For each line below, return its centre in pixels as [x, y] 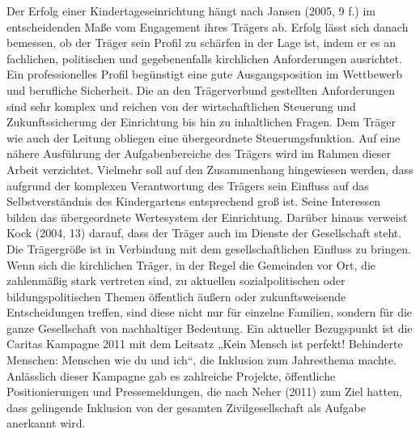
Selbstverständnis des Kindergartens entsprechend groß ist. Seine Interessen [194, 201]
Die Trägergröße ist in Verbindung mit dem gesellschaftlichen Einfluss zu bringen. [209, 248]
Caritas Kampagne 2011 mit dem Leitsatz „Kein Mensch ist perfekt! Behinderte [205, 344]
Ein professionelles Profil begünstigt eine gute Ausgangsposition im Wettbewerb [205, 74]
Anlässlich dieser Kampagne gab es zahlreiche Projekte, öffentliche [171, 375]
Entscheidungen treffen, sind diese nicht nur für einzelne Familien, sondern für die [210, 312]
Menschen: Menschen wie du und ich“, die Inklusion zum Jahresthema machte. [202, 360]
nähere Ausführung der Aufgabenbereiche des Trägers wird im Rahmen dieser [199, 153]
